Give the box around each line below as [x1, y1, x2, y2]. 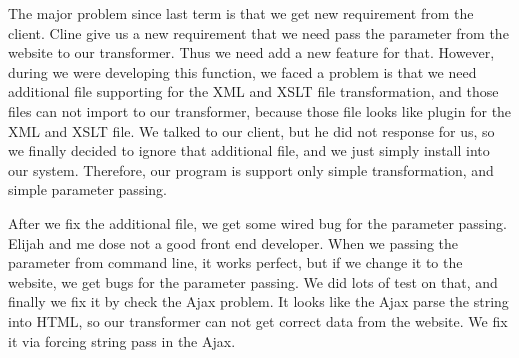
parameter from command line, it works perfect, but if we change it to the [8, 252, 463, 273]
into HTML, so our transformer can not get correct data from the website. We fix [8, 310, 508, 331]
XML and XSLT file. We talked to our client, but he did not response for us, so [8, 120, 495, 141]
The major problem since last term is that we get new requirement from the [8, 3, 474, 23]
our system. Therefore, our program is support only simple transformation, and [8, 159, 494, 180]
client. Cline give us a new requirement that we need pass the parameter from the [8, 22, 509, 43]
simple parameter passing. [8, 179, 167, 200]
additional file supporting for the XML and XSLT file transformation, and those [8, 81, 499, 102]
